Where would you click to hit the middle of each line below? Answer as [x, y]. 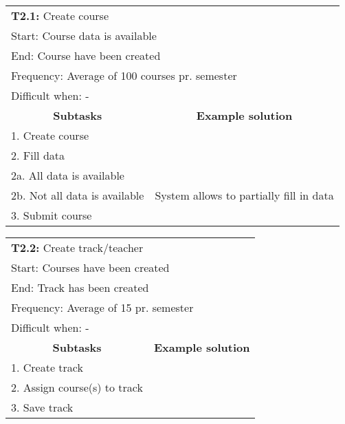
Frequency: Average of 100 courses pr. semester [124, 75]
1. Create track [47, 367]
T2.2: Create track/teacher [77, 247]
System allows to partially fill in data [244, 195]
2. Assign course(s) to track [77, 387]
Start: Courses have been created [90, 267]
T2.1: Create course [60, 15]
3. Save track [42, 407]
